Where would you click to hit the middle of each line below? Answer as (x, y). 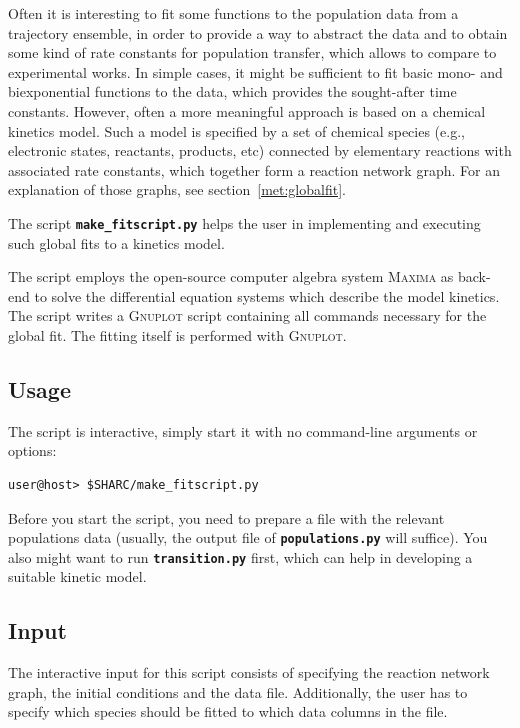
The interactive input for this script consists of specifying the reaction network (249, 672)
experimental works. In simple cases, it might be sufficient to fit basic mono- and (255, 71)
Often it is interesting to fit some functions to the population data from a (233, 13)
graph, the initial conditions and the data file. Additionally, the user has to (238, 691)
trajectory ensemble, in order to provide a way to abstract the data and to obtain (258, 32)
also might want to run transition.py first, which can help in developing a (240, 556)
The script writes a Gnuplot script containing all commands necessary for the (247, 315)
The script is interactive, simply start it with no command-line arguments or (243, 430)
